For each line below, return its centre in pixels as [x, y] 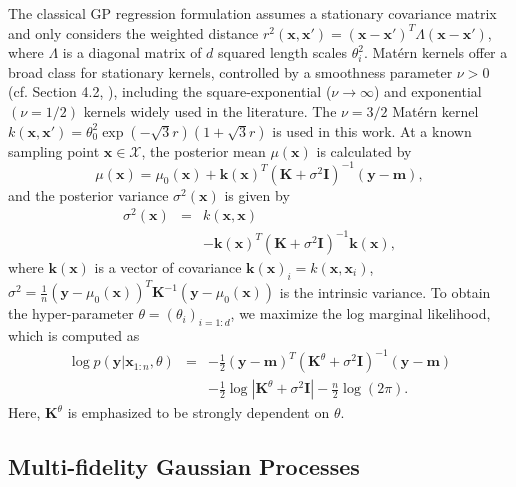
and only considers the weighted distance [133, 32]
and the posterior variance [88, 194]
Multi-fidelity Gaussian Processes [184, 466]
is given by [257, 194]
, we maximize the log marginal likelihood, [360, 313]
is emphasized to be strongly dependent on [198, 412]
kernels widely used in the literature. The [210, 110]
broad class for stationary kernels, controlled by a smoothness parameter [230, 71]
